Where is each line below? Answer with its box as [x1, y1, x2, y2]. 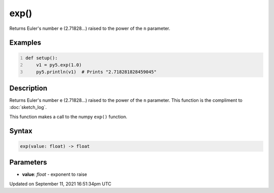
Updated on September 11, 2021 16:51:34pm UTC [9, 180, 112, 187]
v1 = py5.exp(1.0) [36, 62, 82, 68]
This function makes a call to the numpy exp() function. [9, 113, 127, 120]
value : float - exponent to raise [22, 171, 87, 177]
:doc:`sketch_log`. [9, 104, 47, 110]
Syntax [9, 127, 32, 135]
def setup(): [25, 55, 58, 61]
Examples [9, 38, 42, 47]
